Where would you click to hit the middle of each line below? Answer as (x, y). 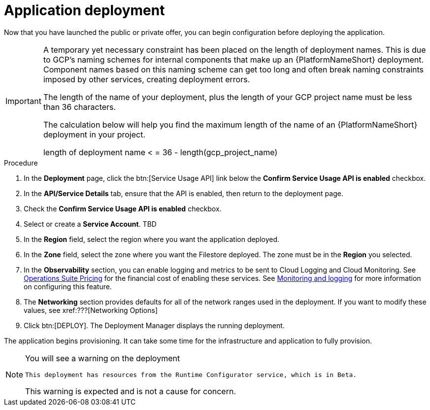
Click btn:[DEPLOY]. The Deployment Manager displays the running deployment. (154, 325)
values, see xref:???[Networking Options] (91, 310)
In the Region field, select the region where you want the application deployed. (152, 239)
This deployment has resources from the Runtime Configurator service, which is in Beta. (191, 375)
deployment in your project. (94, 134)
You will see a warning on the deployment (103, 358)
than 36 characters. (80, 107)
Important (23, 101)
